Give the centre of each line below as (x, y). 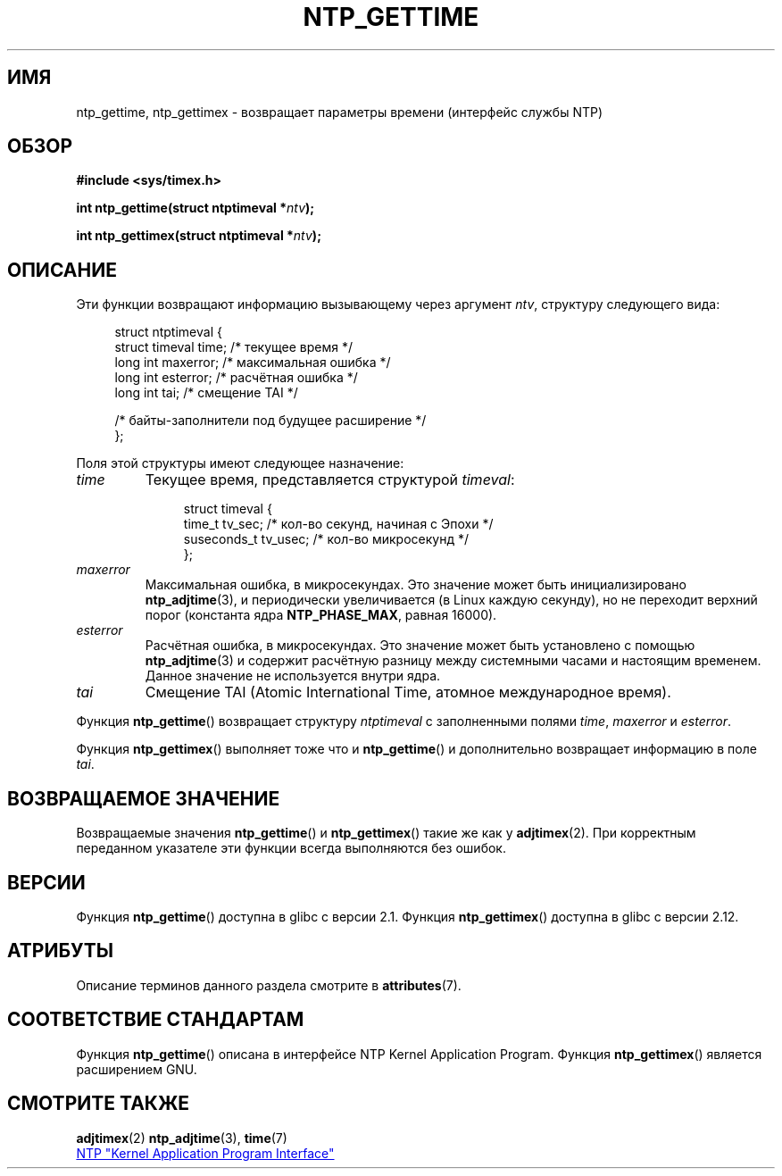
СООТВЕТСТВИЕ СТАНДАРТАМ (156, 1020)
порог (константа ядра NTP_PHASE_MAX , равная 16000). (321, 615)
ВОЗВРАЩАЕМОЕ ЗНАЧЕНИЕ (144, 798)
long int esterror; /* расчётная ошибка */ (236, 378)
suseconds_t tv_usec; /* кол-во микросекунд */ (326, 539)
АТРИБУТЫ (61, 951)
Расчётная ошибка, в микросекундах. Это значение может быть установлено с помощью (420, 646)
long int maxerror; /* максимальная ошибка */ (253, 363)
